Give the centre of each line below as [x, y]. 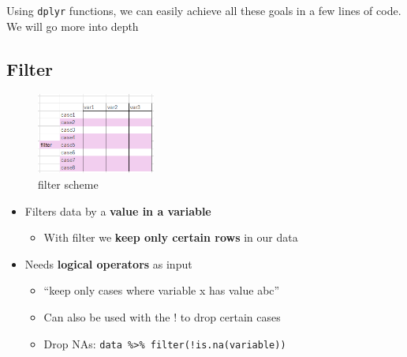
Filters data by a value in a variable [118, 210]
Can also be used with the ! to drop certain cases [162, 317]
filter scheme [68, 184]
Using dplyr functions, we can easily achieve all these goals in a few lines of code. [204, 10]
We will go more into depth [73, 26]
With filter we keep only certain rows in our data [171, 237]
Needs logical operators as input [108, 263]
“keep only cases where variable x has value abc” [162, 290]
